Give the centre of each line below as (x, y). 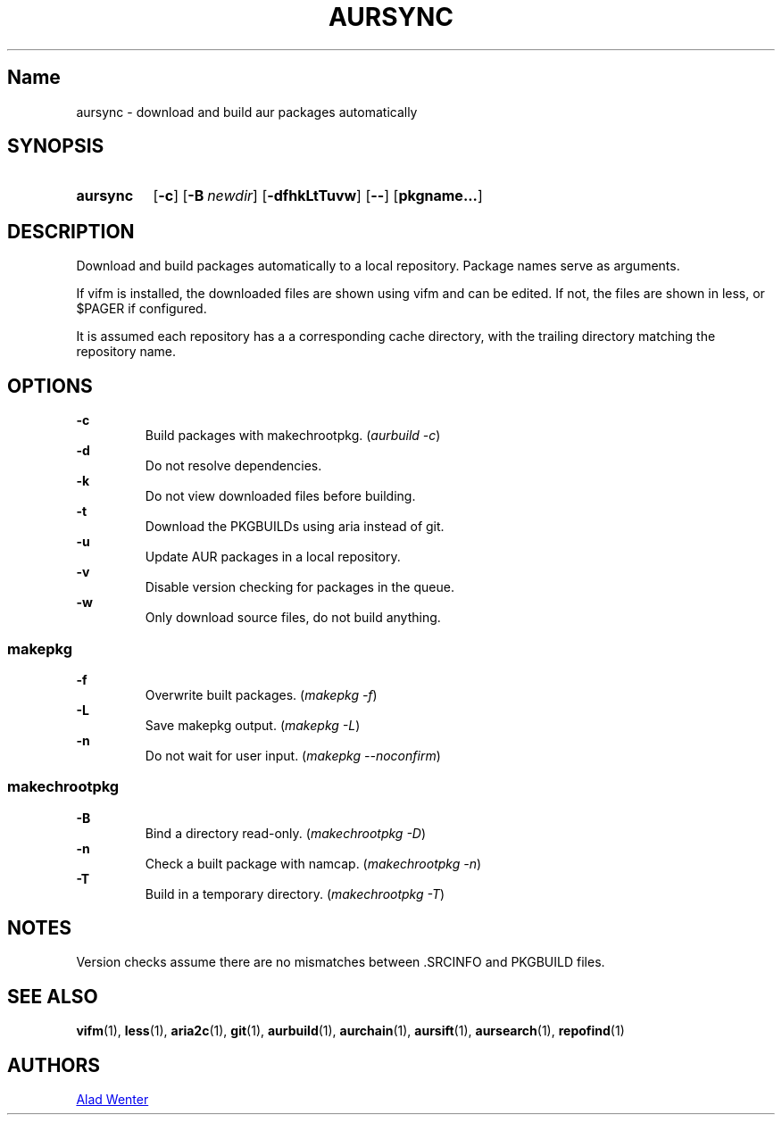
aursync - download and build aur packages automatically (247, 112)
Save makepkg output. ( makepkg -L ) (253, 725)
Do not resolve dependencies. (233, 466)
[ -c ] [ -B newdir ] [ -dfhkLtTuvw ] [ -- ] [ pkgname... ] (318, 196)
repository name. (126, 352)
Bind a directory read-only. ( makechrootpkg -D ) (286, 833)
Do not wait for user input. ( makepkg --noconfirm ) (293, 755)
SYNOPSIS (56, 146)
